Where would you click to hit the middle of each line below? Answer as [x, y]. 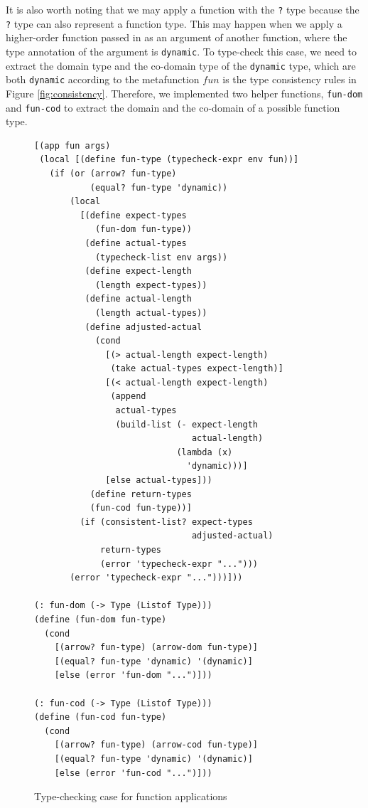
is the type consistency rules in [289, 79]
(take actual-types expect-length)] [197, 369]
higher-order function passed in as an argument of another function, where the [177, 37]
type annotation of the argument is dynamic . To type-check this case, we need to [182, 51]
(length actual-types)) [151, 313]
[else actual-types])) [159, 480]
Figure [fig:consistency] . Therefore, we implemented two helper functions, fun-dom [184, 93]
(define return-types [141, 494]
